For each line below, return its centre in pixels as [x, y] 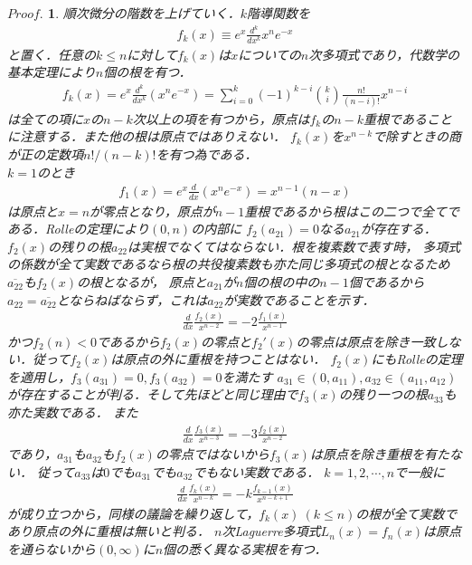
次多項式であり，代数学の [384, 54]
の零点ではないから [212, 454]
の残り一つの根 [383, 394]
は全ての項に [45, 118]
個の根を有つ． [147, 72]
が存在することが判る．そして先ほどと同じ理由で [153, 394]
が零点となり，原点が [152, 211]
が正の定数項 [45, 154]
